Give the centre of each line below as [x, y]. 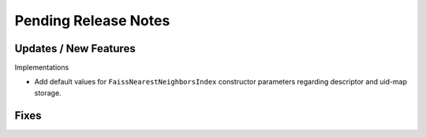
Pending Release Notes [92, 21]
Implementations [42, 68]
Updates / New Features [75, 48]
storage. [48, 93]
